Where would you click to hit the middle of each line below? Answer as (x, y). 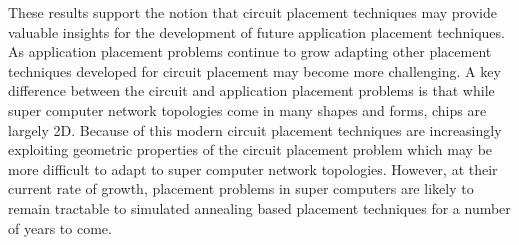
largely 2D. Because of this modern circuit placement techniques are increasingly (255, 129)
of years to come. (60, 227)
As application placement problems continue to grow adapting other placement (250, 51)
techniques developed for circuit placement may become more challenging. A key (254, 70)
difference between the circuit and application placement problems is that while (251, 90)
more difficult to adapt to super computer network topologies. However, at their (253, 168)
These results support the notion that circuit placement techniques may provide (252, 12)
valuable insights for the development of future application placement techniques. (256, 31)
